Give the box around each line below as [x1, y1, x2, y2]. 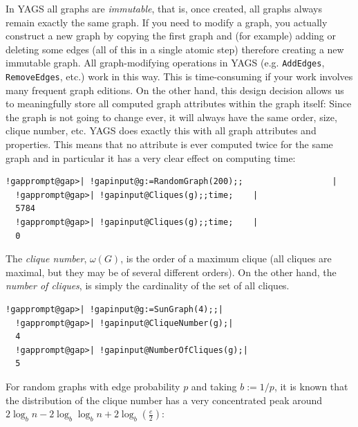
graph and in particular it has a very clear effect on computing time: [6, 150, 296, 165]
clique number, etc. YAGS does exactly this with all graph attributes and [6, 123, 317, 138]
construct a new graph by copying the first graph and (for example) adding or [6, 28, 336, 43]
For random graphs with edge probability [6, 379, 180, 393]
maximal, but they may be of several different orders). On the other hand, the [6, 264, 337, 279]
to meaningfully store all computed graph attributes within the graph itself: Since [6, 96, 352, 111]
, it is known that [274, 379, 348, 393]
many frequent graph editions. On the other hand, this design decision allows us [6, 82, 344, 97]
